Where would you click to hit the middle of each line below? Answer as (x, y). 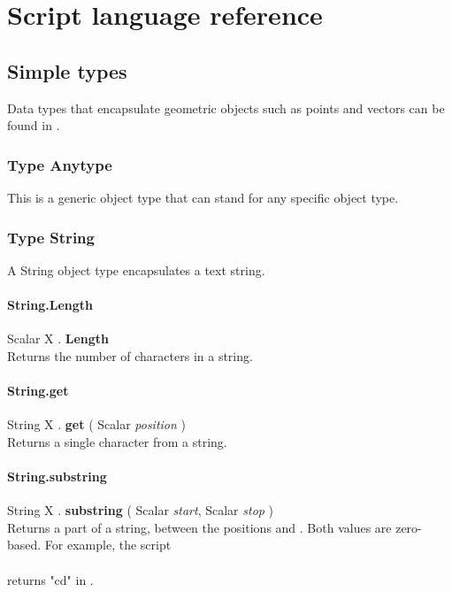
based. (24, 545)
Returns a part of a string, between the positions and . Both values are (199, 527)
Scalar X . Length (58, 338)
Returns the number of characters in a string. (130, 355)
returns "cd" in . (50, 579)
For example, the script (108, 545)
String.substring (57, 476)
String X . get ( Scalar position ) (96, 424)
